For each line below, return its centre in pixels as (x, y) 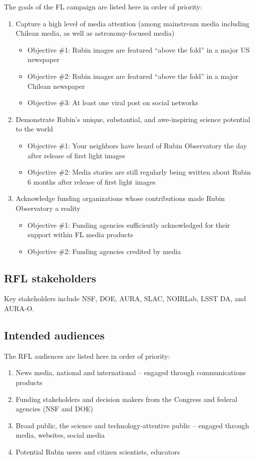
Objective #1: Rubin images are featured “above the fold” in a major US (139, 49)
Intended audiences (54, 335)
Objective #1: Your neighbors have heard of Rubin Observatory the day (137, 145)
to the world (34, 129)
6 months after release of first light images (92, 181)
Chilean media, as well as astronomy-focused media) (95, 33)
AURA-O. (19, 308)
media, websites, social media (60, 435)
